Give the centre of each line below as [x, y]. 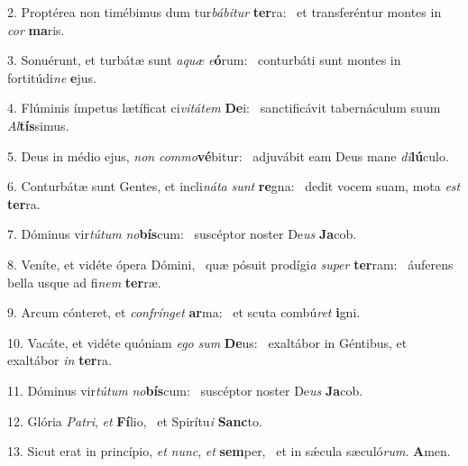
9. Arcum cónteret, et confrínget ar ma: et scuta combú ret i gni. [184, 312]
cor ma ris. [36, 29]
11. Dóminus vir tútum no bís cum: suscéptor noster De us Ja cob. [185, 390]
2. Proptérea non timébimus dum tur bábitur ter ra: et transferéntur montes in [225, 12]
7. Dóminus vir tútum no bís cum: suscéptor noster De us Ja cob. [182, 234]
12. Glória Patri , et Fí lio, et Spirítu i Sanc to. [135, 420]
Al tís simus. [38, 125]
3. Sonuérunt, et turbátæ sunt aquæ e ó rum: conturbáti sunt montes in [204, 60]
